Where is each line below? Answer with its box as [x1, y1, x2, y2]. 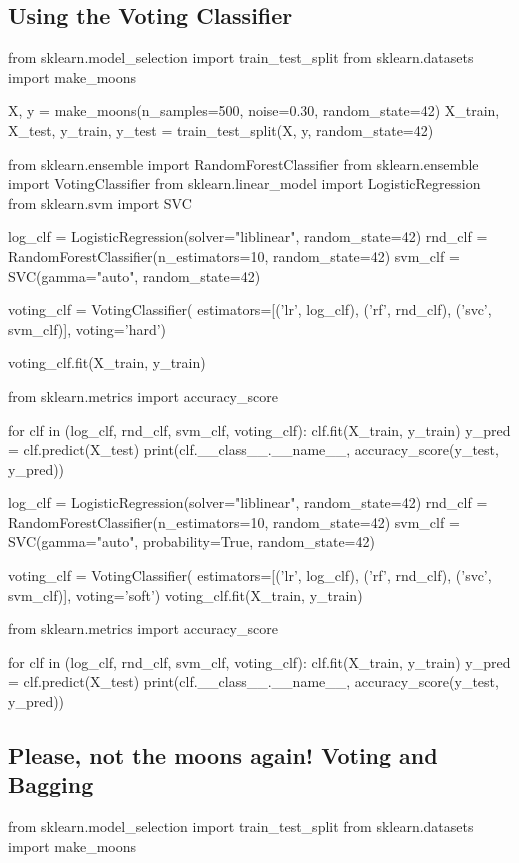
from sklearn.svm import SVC [8, 192, 192, 213]
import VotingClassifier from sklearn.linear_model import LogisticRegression [8, 173, 481, 194]
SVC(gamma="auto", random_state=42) [8, 265, 261, 286]
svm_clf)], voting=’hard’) [8, 318, 167, 339]
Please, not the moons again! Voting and [8, 740, 438, 771]
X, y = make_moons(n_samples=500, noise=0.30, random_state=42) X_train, [8, 100, 500, 121]
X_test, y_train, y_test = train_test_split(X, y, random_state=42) [8, 119, 434, 140]
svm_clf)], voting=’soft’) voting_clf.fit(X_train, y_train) [8, 584, 363, 605]
